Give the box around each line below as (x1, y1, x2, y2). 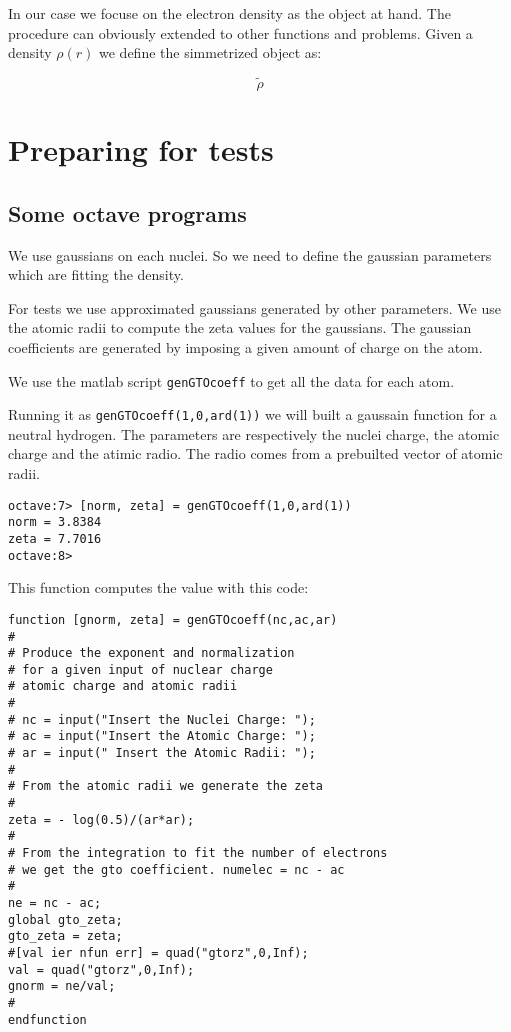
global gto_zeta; (8, 912, 123, 927)
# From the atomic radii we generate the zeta (8, 779, 323, 794)
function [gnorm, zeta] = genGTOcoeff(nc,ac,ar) (8, 612, 338, 627)
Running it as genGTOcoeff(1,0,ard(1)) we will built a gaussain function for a (8, 404, 497, 425)
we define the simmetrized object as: (99, 42, 322, 63)
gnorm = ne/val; (8, 979, 116, 994)
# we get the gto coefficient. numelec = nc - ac (8, 862, 345, 877)
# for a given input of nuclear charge (8, 662, 273, 677)
